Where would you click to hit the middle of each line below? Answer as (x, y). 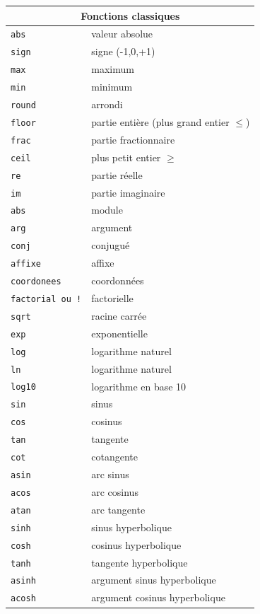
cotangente (114, 457)
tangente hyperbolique (140, 562)
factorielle (112, 297)
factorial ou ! (46, 299)
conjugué (111, 245)
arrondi (107, 104)
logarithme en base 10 (139, 386)
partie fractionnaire (133, 139)
